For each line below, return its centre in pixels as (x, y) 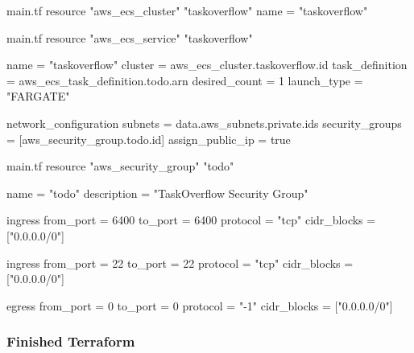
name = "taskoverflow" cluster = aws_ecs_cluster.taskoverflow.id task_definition (207, 65)
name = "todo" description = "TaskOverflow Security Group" (157, 193)
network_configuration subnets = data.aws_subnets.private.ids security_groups (204, 123)
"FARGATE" (38, 96)
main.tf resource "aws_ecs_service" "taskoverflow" (130, 37)
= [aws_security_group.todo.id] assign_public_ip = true (149, 139)
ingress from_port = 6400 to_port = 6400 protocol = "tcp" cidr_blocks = (191, 220)
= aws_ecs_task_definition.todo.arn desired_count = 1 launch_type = (185, 80)
